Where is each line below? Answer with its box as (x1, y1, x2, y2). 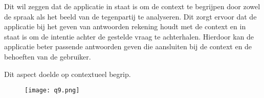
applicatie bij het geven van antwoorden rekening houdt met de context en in (4, 21, 246, 32)
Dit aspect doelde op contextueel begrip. (4, 68, 131, 79)
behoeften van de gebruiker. (4, 51, 91, 62)
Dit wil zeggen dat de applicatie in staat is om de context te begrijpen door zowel (4, 1, 260, 11)
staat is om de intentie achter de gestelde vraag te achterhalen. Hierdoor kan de (4, 31, 254, 42)
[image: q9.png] (25, 87, 80, 94)
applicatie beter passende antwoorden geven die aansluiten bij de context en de (4, 41, 252, 52)
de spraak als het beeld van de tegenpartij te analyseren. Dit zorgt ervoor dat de (4, 11, 257, 22)
